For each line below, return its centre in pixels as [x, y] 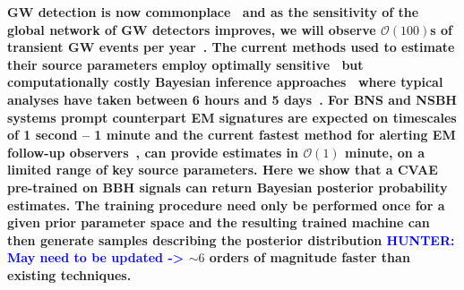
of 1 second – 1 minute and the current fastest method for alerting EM [232, 135]
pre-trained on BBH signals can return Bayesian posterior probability [228, 187]
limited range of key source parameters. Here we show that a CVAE [223, 170]
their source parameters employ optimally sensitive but [185, 64]
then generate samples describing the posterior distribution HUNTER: [231, 239]
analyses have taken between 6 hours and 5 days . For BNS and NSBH [232, 99]
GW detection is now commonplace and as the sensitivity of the [213, 12]
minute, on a [385, 152]
